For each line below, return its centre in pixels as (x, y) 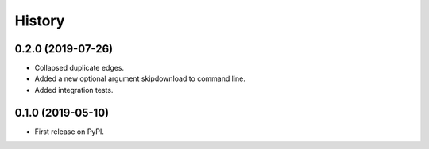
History (40, 21)
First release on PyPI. (70, 132)
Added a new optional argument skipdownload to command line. (140, 78)
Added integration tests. (74, 90)
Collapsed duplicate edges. (79, 68)
